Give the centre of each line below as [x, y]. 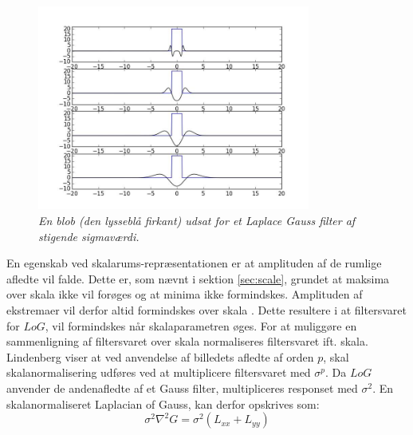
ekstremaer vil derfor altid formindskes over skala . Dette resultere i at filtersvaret [206, 309]
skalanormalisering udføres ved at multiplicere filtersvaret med [159, 372]
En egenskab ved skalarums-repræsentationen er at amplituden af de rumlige [194, 263]
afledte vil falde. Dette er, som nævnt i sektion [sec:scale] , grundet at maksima [198, 278]
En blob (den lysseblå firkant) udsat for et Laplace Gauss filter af [197, 220]
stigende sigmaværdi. [89, 236]
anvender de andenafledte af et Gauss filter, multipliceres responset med [182, 388]
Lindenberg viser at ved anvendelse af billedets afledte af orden [160, 356]
